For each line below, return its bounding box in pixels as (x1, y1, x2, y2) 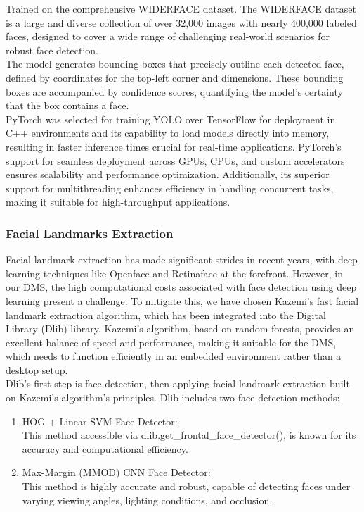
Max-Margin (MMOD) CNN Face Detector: (22, 465, 211, 480)
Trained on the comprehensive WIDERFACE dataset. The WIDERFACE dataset (6, 1, 356, 15)
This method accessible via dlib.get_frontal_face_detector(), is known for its (22, 427, 356, 442)
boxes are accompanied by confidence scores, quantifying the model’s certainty (6, 84, 343, 99)
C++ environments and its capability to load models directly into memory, (6, 125, 330, 140)
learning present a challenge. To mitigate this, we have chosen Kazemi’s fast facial (6, 293, 359, 308)
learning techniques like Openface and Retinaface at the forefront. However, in (6, 266, 343, 280)
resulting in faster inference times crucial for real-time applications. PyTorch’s (6, 139, 342, 154)
